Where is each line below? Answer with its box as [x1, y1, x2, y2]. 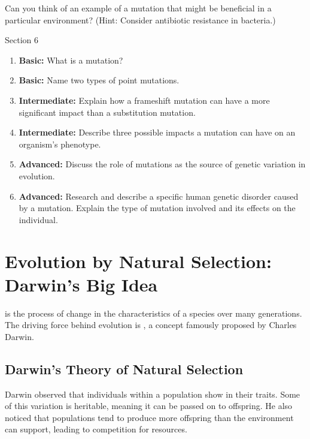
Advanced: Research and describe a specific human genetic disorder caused [19, 190, 299, 202]
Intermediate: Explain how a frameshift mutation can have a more [19, 94, 270, 106]
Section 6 [5, 34, 38, 46]
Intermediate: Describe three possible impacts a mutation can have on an [19, 126, 296, 139]
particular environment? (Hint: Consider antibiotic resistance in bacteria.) [5, 13, 276, 26]
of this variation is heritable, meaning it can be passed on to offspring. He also [5, 399, 293, 412]
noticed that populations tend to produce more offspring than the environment [5, 411, 294, 423]
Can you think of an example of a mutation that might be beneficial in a [5, 2, 272, 14]
